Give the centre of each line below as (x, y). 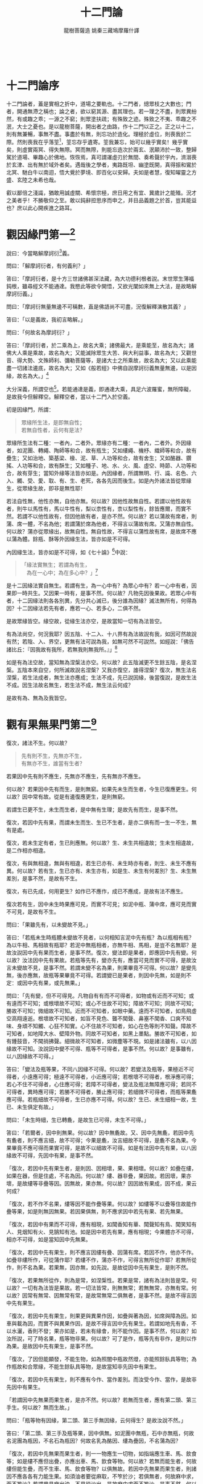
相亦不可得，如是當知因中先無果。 (49, 1239)
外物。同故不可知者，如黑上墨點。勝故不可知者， (130, 1034)
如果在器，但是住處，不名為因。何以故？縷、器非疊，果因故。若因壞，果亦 (99, 1176)
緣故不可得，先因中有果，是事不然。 (51, 1155)
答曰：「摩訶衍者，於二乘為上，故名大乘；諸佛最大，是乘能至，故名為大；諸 (100, 345)
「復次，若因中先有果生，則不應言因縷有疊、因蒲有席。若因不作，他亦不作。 (101, 1252)
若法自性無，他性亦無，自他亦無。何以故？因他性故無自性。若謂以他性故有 (99, 501)
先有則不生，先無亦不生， (53, 756)
